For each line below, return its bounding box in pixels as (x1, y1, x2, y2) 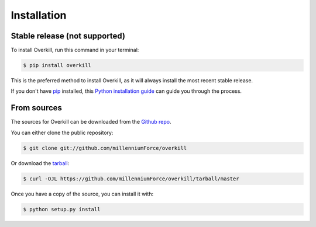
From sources (11, 103, 63, 113)
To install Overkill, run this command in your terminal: (11, 47, 139, 54)
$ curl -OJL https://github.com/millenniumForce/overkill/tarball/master (23, 175, 239, 182)
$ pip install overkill (23, 62, 92, 69)
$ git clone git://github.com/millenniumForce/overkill (23, 145, 187, 151)
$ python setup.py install (23, 206, 101, 212)
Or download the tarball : (11, 159, 70, 166)
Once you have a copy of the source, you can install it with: (11, 190, 154, 197)
